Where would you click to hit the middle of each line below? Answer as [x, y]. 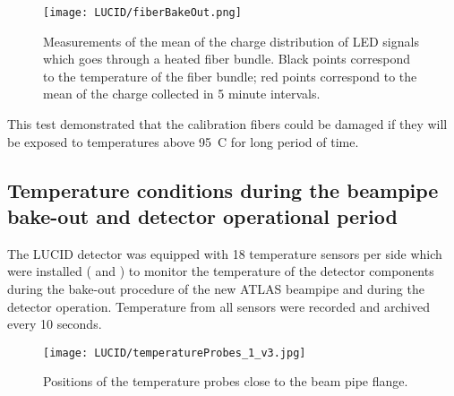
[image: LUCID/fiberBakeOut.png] [142, 13]
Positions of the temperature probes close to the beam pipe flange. [226, 381]
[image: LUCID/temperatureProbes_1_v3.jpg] [175, 353]
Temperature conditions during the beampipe [223, 189]
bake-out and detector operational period [202, 216]
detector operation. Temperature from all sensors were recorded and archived [218, 306]
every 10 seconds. [55, 324]
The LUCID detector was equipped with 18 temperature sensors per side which [225, 253]
